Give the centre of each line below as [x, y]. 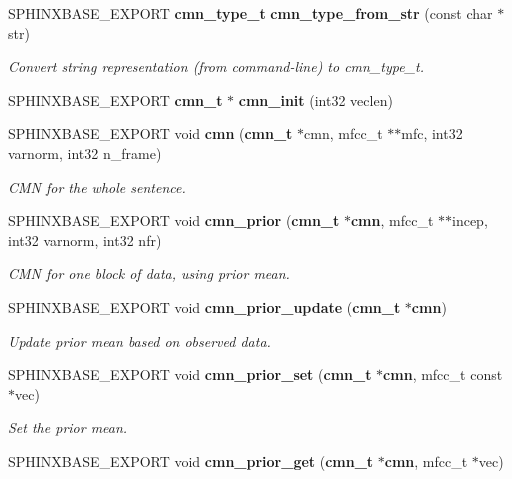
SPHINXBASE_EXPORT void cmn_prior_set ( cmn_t [190, 374]
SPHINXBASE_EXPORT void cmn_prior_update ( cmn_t [204, 306]
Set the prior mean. [68, 427]
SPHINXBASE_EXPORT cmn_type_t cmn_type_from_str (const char [250, 13]
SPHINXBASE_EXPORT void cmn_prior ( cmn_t [174, 220]
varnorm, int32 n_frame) [85, 152]
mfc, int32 [432, 133]
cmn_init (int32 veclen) [315, 99]
